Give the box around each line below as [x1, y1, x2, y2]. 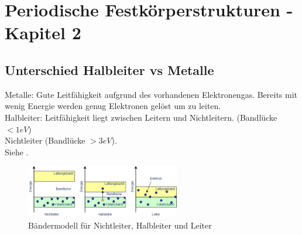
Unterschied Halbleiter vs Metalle [5, 60, 214, 79]
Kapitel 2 [5, 21, 81, 45]
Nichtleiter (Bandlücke [5, 134, 85, 147]
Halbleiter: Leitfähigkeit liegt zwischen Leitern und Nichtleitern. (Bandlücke [5, 111, 277, 123]
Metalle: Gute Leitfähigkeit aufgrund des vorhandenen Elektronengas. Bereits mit [5, 88, 298, 100]
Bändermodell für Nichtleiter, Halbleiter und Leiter [28, 219, 212, 231]
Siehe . [5, 145, 29, 158]
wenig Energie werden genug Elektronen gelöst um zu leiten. [5, 100, 221, 112]
